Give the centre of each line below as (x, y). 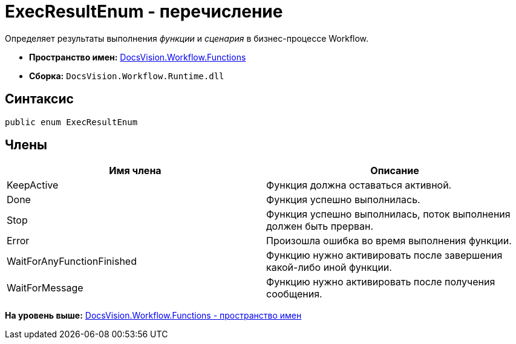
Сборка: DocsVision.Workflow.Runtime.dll (127, 76)
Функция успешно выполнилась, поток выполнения (388, 214)
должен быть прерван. (320, 226)
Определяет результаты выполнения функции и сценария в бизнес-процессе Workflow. (187, 38)
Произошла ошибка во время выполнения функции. (389, 241)
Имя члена (135, 171)
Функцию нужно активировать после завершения (384, 255)
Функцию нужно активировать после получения (381, 282)
